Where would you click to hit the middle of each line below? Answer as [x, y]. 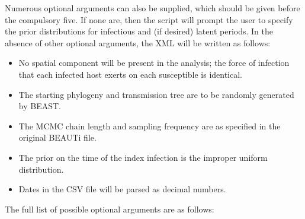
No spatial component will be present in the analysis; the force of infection [154, 63]
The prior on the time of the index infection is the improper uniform [143, 157]
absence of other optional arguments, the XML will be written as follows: [138, 42]
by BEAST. [40, 106]
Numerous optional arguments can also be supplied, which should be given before [152, 8]
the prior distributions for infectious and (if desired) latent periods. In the [139, 31]
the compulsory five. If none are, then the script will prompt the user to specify [149, 19]
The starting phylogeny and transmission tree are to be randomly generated [156, 94]
